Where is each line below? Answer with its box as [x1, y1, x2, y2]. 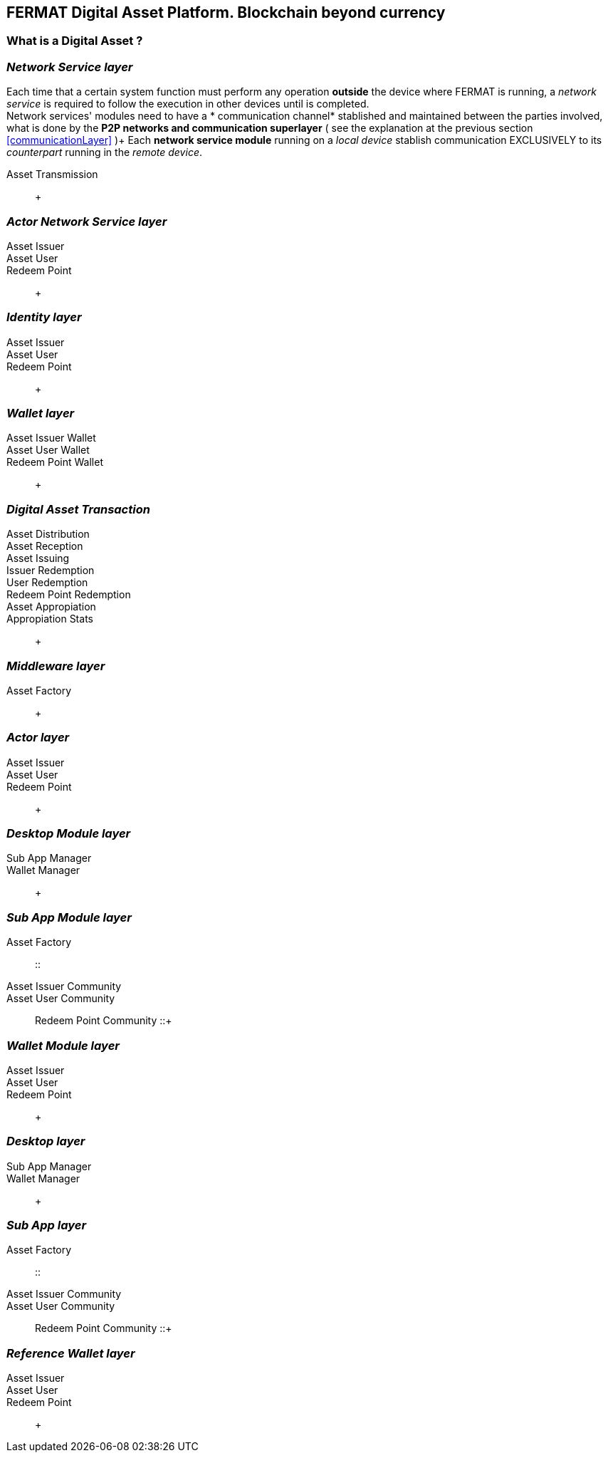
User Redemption [6, 576, 88, 589]
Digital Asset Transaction [6, 501, 150, 516]
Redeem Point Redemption [6, 588, 131, 601]
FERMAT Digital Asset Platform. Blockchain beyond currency [6, 4, 446, 21]
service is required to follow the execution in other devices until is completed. [6, 98, 369, 110]
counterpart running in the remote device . [6, 146, 202, 159]
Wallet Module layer [6, 1038, 120, 1053]
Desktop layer [6, 1134, 85, 1149]
